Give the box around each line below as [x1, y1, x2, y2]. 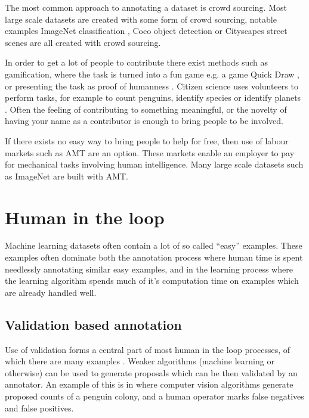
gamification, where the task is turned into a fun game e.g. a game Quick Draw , [5, 67, 299, 80]
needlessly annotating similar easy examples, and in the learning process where [5, 262, 293, 275]
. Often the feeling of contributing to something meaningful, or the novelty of [5, 103, 287, 115]
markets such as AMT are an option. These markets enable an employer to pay [5, 146, 295, 159]
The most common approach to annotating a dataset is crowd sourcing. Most [5, 1, 287, 13]
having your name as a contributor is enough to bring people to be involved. [5, 114, 284, 127]
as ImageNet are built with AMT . [5, 169, 129, 182]
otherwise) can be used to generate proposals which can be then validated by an [5, 366, 298, 379]
